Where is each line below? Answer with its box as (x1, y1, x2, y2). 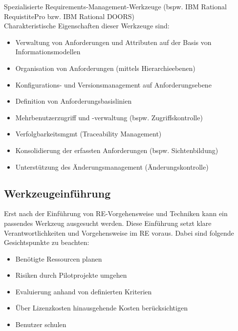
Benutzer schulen (15, 319, 66, 330)
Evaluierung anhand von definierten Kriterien (15, 286, 152, 296)
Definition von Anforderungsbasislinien (15, 96, 132, 106)
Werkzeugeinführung (4, 185, 111, 200)
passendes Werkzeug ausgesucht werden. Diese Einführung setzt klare (4, 218, 212, 228)
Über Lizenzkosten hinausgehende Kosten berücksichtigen (15, 303, 188, 313)
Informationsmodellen (15, 46, 81, 57)
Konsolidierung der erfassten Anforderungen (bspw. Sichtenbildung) (15, 145, 218, 155)
